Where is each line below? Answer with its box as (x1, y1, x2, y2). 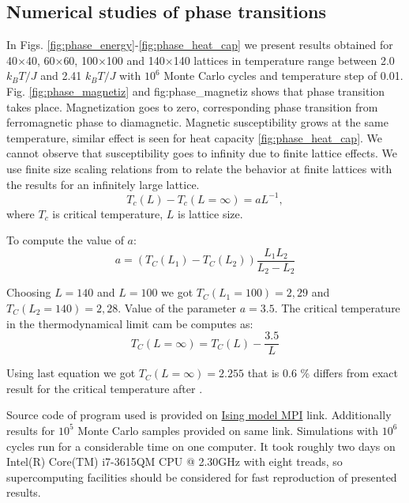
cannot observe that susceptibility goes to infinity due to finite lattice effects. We (6, 145, 398, 161)
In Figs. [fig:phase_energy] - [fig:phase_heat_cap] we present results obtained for (6, 36, 393, 53)
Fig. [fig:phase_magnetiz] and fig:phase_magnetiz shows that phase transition (6, 82, 385, 99)
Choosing (6, 284, 51, 301)
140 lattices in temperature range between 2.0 (173, 51, 395, 68)
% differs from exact (300, 365, 399, 381)
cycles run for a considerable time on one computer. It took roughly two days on (6, 437, 396, 454)
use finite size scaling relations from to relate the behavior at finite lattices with (6, 160, 392, 176)
